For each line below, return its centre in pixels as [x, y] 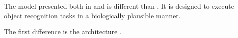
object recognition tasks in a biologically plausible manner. [92, 15]
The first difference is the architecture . [63, 32]
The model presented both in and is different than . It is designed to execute [119, 6]
